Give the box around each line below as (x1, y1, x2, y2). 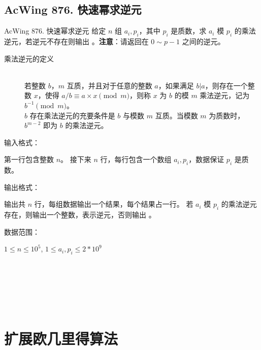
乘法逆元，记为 (200, 90, 250, 101)
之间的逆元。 (182, 36, 225, 46)
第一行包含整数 (4, 154, 54, 165)
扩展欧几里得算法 (4, 328, 118, 348)
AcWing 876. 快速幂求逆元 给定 (4, 25, 106, 36)
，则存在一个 (205, 80, 248, 90)
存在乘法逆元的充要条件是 (29, 110, 115, 120)
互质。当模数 (155, 110, 198, 120)
